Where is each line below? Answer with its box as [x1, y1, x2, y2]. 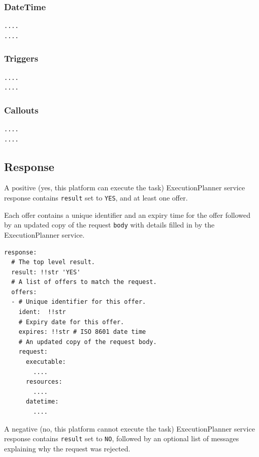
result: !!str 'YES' [11, 268, 81, 276]
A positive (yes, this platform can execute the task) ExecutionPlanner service [4, 182, 245, 193]
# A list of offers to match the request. [11, 278, 157, 286]
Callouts [4, 103, 39, 116]
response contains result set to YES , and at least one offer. [4, 192, 188, 203]
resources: [25, 378, 62, 386]
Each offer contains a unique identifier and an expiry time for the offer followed [4, 209, 251, 220]
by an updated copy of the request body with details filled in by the [4, 219, 215, 230]
